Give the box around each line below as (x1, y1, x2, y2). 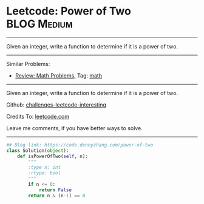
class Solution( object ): (6, 147, 69, 154)
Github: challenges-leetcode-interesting (6, 101, 106, 108)
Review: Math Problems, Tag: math (15, 71, 102, 79)
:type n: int (28, 165, 61, 171)
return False (38, 186, 72, 193)
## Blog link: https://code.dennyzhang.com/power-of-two (6, 142, 154, 148)
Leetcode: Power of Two (6, 4, 132, 18)
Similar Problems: (6, 60, 50, 67)
